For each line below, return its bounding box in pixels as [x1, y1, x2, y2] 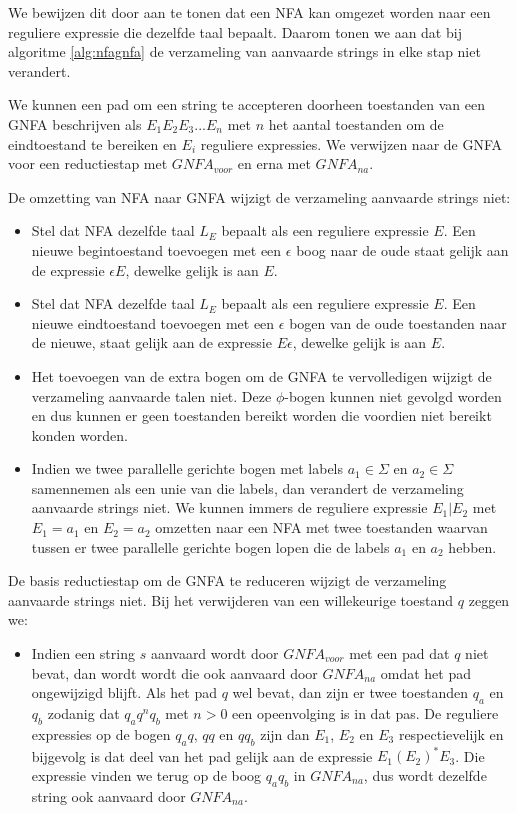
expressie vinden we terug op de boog [31, 764, 262, 785]
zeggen [468, 589, 510, 610]
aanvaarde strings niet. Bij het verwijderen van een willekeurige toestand [8, 589, 454, 610]
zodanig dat [47, 703, 120, 724]
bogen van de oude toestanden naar [289, 312, 507, 333]
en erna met [237, 153, 311, 174]
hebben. [448, 536, 497, 557]
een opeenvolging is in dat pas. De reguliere [232, 703, 499, 724]
